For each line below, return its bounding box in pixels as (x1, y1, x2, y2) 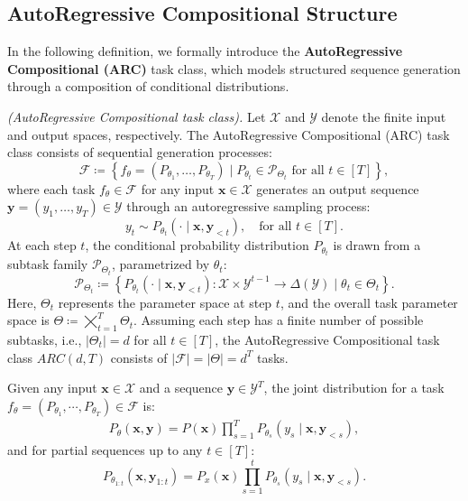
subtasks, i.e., (7, 329, 82, 348)
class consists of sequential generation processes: (7, 143, 272, 162)
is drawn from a (333, 236, 421, 255)
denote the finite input (321, 107, 446, 125)
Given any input (7, 378, 97, 397)
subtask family (7, 255, 88, 274)
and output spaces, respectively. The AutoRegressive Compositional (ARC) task (7, 125, 450, 144)
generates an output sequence (256, 179, 419, 198)
